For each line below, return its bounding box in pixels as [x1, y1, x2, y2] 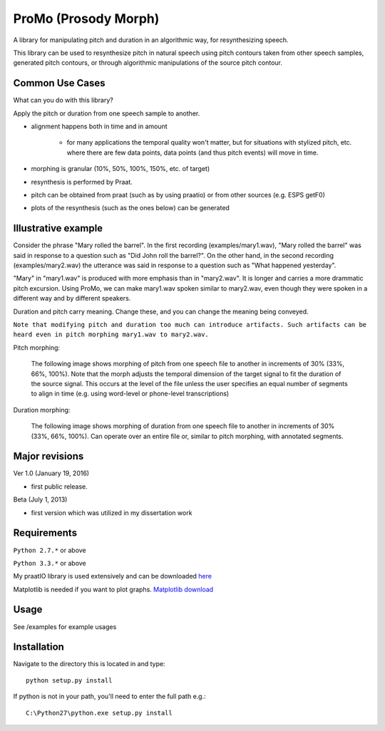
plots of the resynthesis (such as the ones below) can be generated [31, 204, 230, 212]
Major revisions [13, 450, 84, 462]
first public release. [31, 482, 88, 491]
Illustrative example [13, 222, 103, 234]
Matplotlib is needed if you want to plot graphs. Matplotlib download [13, 585, 214, 593]
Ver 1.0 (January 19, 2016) [13, 469, 89, 477]
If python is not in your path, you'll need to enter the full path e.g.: [13, 692, 206, 701]
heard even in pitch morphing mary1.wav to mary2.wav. [13, 331, 210, 338]
